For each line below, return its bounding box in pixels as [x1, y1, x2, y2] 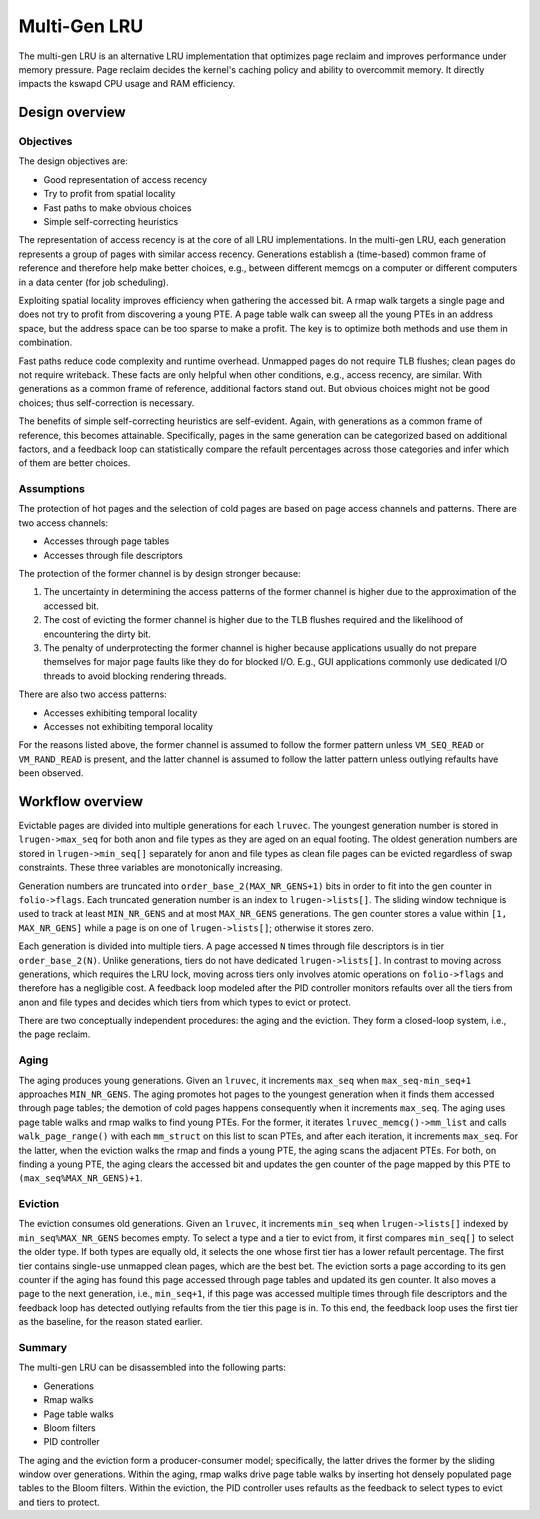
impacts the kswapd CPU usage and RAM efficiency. [18, 78, 236, 90]
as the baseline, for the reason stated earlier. [18, 1316, 204, 1328]
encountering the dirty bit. [43, 628, 152, 640]
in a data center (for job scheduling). [18, 276, 169, 288]
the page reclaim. [18, 1028, 91, 1040]
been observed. [18, 767, 84, 779]
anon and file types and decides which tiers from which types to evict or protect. [18, 996, 352, 1008]
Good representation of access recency [43, 173, 208, 185]
